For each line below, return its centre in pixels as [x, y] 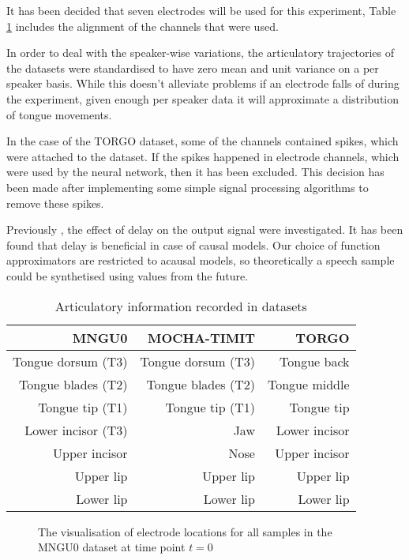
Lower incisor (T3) [76, 430]
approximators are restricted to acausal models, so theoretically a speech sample [201, 260]
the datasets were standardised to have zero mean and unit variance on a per [193, 68]
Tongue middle [308, 384]
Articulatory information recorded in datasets [181, 306]
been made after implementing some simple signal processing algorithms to [188, 187]
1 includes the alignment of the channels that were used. [143, 26]
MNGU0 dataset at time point [112, 547]
